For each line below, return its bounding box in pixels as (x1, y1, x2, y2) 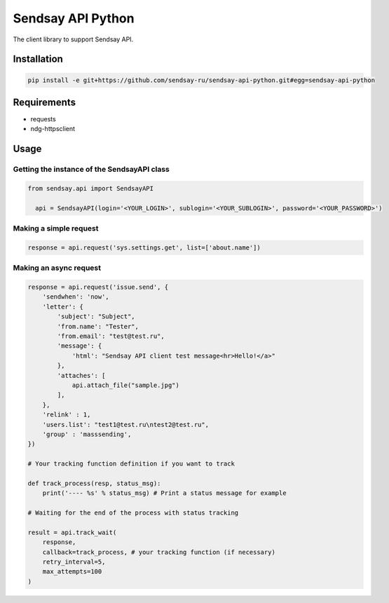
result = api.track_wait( (27, 528, 117, 536)
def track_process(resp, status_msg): (27, 479, 161, 487)
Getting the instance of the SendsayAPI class (13, 165, 170, 175)
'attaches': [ (57, 372, 106, 379)
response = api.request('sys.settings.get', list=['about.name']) (27, 243, 261, 252)
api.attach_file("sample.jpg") (71, 381, 180, 389)
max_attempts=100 (42, 568, 102, 576)
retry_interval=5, (42, 558, 106, 566)
